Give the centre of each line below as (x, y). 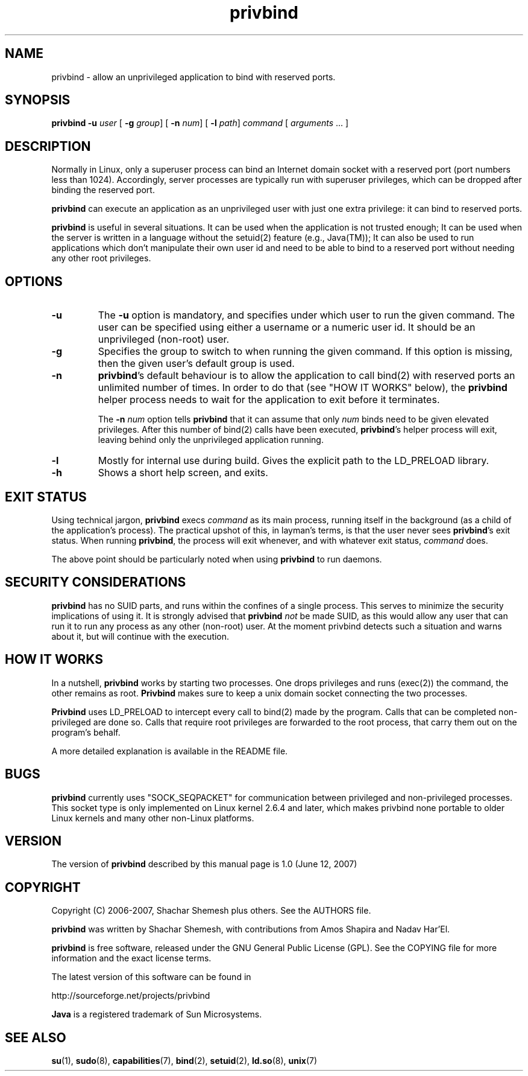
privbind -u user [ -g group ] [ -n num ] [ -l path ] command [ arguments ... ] (200, 123)
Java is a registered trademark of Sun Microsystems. (157, 1014)
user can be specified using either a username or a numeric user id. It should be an (287, 327)
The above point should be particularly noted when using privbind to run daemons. (217, 559)
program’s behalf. (86, 732)
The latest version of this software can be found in (151, 977)
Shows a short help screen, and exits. (183, 473)
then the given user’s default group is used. (196, 364)
